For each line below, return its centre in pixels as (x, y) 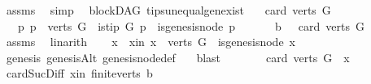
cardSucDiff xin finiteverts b (79, 73)
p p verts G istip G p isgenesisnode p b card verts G (191, 25)
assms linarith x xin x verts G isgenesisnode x (151, 42)
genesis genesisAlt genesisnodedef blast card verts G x (178, 57)
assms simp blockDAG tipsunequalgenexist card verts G (168, 10)
